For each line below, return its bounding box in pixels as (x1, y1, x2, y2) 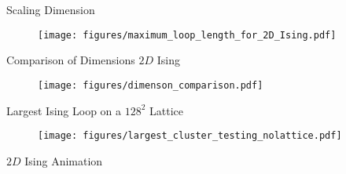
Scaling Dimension (6, 2, 95, 17)
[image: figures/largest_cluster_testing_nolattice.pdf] (38, 130, 342, 142)
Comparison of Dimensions (6, 52, 135, 68)
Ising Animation (24, 152, 103, 169)
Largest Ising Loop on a (6, 102, 122, 118)
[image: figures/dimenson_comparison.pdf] (38, 79, 263, 91)
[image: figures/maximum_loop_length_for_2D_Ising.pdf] (38, 29, 337, 41)
